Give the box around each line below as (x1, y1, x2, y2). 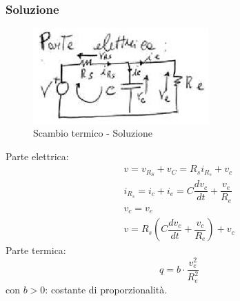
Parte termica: (6, 243, 66, 258)
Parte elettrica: (6, 148, 69, 163)
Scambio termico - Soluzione (33, 126, 153, 140)
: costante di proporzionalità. (45, 282, 168, 296)
